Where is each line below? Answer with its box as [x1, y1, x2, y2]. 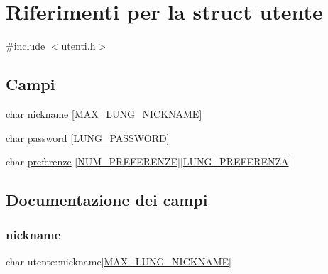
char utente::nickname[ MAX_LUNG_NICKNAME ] [6, 253, 231, 268]
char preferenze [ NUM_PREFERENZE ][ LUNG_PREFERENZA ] [6, 154, 292, 169]
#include [6, 38, 45, 53]
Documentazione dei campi [6, 189, 208, 211]
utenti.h [61, 38, 96, 53]
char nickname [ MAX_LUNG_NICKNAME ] [6, 106, 202, 121]
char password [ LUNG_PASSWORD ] [6, 130, 170, 145]
